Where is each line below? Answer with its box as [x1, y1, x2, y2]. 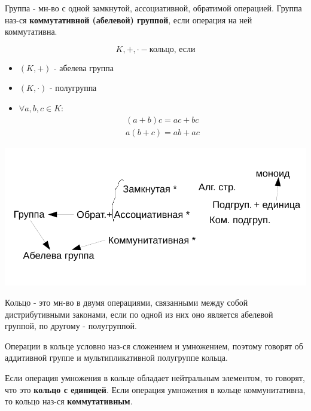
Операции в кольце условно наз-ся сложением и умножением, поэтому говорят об [5, 339, 303, 352]
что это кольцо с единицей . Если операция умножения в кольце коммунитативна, [5, 383, 306, 395]
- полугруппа [49, 81, 97, 94]
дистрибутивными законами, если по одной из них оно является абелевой [5, 308, 273, 320]
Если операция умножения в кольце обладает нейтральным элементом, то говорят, [5, 372, 305, 383]
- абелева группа [53, 61, 114, 74]
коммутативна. [5, 25, 57, 38]
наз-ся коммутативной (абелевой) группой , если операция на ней [5, 13, 252, 26]
